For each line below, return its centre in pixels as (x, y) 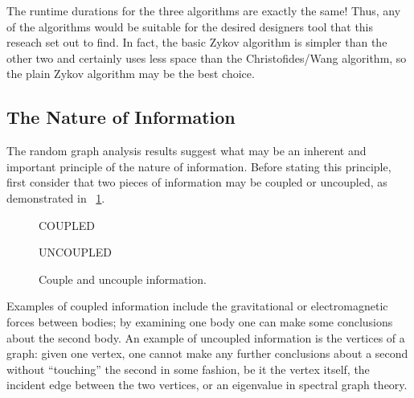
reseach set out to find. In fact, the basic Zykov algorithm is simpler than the (197, 42)
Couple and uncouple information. (123, 279)
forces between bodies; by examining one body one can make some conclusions (200, 321)
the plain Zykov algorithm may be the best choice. (131, 74)
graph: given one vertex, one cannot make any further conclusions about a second (207, 353)
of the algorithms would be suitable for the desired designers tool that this (190, 26)
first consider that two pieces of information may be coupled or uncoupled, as (197, 182)
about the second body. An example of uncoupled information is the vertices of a (206, 337)
